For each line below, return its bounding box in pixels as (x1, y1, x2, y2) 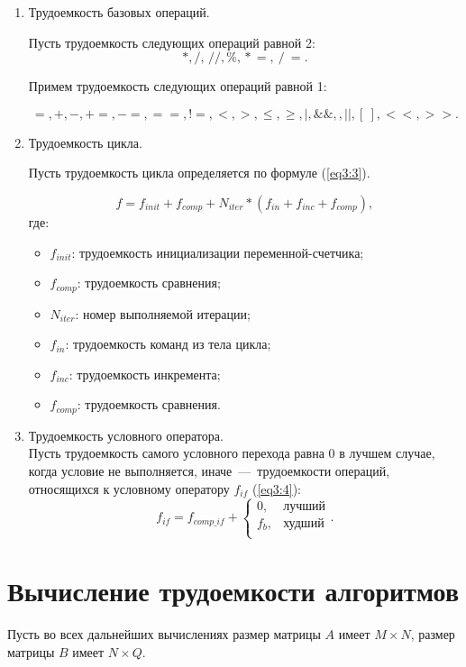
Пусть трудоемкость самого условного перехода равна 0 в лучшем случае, (28, 443, 435, 462)
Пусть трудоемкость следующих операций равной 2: (28, 32, 315, 51)
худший (283, 516, 324, 530)
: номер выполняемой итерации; (75, 304, 251, 323)
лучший (283, 499, 325, 513)
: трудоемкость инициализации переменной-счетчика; (71, 242, 364, 261)
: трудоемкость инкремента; (69, 364, 221, 383)
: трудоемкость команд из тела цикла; (65, 334, 271, 353)
